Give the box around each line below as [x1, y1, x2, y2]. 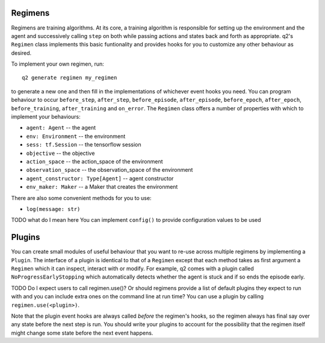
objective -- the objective [26, 149, 95, 157]
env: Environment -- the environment [26, 133, 126, 140]
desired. [11, 49, 32, 57]
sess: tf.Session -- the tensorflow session [26, 141, 141, 148]
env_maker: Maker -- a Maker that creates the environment [26, 183, 178, 190]
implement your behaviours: [11, 113, 81, 121]
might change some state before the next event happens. [11, 329, 153, 336]
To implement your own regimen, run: [11, 60, 105, 68]
